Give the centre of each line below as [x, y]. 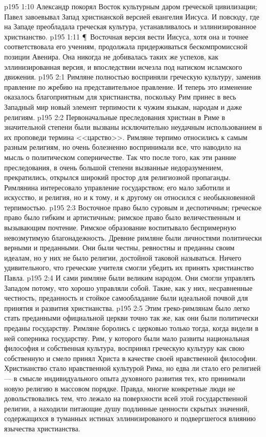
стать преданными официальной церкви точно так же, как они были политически [131, 318]
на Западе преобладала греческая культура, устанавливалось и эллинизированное [130, 26]
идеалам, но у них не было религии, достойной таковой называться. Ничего [123, 257]
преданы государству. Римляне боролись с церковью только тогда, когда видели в [131, 328]
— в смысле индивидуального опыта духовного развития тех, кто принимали [125, 378]
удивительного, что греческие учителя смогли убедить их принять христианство [129, 267]
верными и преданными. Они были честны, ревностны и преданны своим [119, 247]
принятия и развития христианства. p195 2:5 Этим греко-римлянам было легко [127, 307]
